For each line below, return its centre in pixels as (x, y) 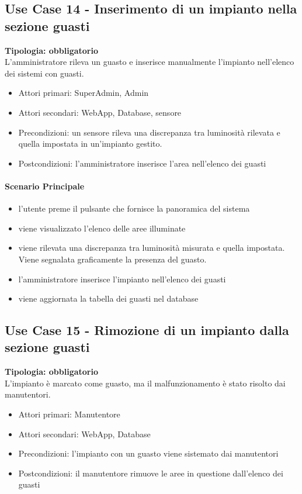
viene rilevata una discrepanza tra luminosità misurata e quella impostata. (152, 248)
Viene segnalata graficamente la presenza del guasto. (112, 259)
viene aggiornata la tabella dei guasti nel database (108, 298)
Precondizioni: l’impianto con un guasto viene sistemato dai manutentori (148, 453)
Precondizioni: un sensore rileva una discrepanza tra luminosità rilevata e (149, 132)
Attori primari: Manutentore (69, 414)
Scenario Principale (45, 186)
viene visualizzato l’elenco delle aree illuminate (102, 228)
